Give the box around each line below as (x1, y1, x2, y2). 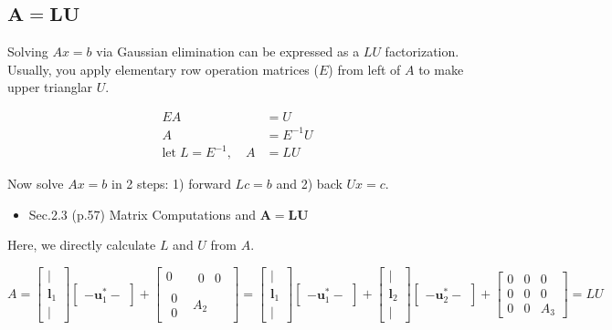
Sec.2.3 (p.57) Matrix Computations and (28, 204, 257, 223)
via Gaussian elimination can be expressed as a (96, 42, 360, 61)
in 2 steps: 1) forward (111, 174, 231, 193)
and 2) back (276, 174, 343, 193)
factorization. (385, 42, 459, 61)
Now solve (7, 174, 64, 193)
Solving (7, 42, 48, 61)
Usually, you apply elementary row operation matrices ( (7, 59, 319, 78)
